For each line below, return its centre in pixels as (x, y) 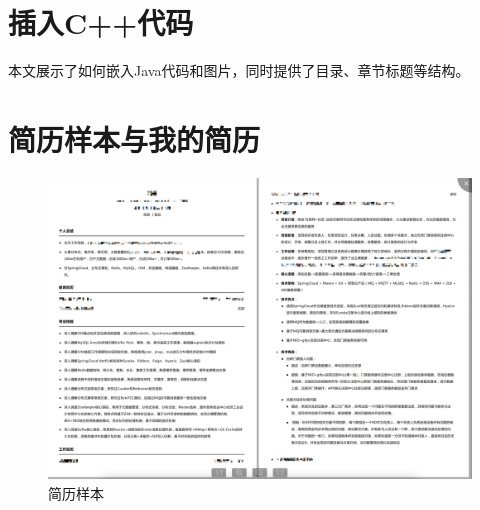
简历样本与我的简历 (134, 138)
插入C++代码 (101, 22)
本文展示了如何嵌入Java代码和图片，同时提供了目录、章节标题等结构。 (239, 70)
